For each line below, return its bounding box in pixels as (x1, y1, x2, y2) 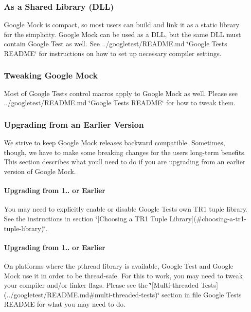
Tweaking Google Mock (4, 69, 98, 81)
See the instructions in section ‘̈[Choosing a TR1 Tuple (4, 213, 167, 223)
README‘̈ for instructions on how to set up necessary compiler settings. (4, 48, 222, 58)
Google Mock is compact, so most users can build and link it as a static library (4, 19, 240, 30)
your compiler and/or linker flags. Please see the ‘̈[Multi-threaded (4, 280, 199, 290)
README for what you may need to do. (4, 299, 125, 309)
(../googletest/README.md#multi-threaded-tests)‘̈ (4, 289, 160, 299)
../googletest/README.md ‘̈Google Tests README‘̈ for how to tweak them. (4, 97, 236, 108)
